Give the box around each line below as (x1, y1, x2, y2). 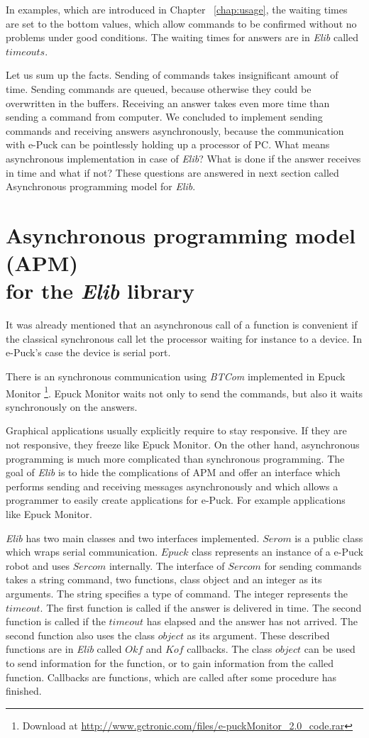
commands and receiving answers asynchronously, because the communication (6, 123, 344, 138)
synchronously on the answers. (6, 399, 138, 414)
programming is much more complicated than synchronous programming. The (6, 451, 345, 466)
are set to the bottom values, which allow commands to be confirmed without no (6, 16, 357, 31)
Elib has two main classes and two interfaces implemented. (6, 530, 260, 545)
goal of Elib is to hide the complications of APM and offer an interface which (6, 465, 341, 480)
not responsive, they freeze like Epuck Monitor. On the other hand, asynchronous (6, 437, 360, 452)
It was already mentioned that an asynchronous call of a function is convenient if (6, 317, 358, 332)
